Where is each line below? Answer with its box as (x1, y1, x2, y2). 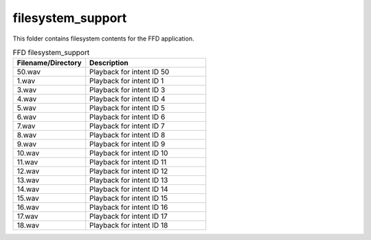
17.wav (16, 212, 38, 221)
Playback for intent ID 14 (89, 184, 168, 194)
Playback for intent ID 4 (89, 94, 166, 104)
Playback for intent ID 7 (89, 121, 165, 131)
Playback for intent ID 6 (89, 112, 166, 122)
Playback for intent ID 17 (89, 212, 168, 221)
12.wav (16, 166, 40, 176)
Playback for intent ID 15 (89, 193, 168, 203)
